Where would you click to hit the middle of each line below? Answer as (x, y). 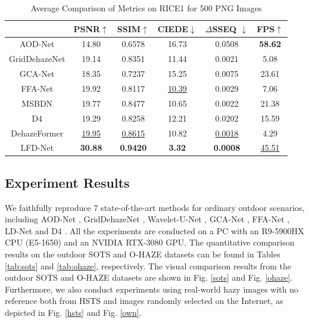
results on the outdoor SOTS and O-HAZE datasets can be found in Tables (143, 254)
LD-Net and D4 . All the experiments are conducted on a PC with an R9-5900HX (154, 230)
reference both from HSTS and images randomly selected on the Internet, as (144, 301)
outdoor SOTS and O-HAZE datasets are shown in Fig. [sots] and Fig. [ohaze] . (149, 277)
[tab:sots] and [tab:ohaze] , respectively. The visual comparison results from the (148, 265)
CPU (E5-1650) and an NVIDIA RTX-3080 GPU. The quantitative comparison (150, 242)
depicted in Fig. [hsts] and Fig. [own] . (73, 312)
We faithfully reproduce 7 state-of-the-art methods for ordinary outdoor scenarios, (155, 207)
